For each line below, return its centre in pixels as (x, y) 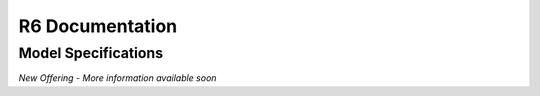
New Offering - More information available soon (117, 78)
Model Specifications (91, 53)
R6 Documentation (98, 26)
